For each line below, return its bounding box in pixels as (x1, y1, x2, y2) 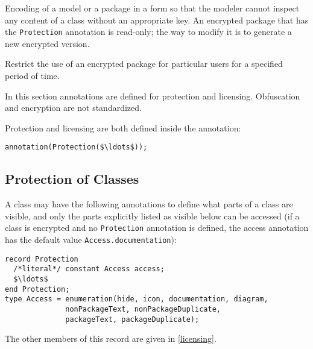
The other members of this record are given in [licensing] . (5, 332, 217, 345)
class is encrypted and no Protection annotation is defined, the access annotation (5, 221, 309, 234)
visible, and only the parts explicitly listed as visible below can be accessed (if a (5, 209, 300, 222)
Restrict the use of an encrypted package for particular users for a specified (5, 57, 283, 70)
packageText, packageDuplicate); (65, 315, 200, 324)
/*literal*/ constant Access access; (13, 265, 165, 274)
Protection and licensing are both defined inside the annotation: (5, 121, 241, 134)
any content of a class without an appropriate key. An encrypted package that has (5, 13, 309, 26)
